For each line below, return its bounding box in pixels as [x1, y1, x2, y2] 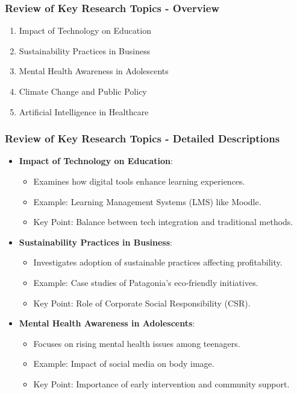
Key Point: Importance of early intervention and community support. [33, 377, 290, 390]
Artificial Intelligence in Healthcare [19, 105, 149, 118]
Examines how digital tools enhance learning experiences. [33, 175, 245, 187]
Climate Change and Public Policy [19, 85, 147, 97]
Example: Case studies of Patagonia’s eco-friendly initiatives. [33, 276, 258, 288]
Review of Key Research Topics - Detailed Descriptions [5, 131, 280, 146]
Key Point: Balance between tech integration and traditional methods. [33, 215, 293, 228]
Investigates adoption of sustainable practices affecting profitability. [33, 256, 283, 268]
